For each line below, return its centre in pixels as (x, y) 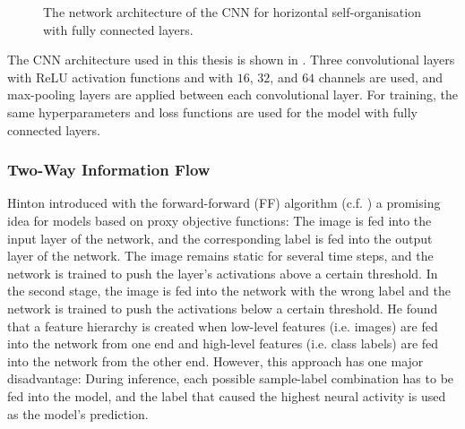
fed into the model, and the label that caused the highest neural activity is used (227, 395)
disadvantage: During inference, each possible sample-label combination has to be (231, 378)
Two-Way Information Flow (109, 170)
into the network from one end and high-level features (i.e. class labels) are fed (223, 343)
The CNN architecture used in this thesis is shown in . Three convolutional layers (231, 60)
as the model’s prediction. (78, 413)
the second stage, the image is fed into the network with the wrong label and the (229, 291)
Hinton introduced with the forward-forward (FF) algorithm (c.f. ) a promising (224, 203)
